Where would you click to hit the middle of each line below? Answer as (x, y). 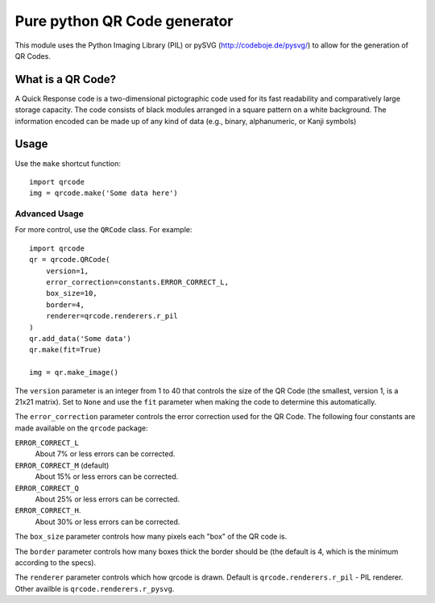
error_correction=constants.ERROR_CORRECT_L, (137, 283)
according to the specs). (56, 563)
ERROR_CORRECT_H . (48, 510)
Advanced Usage (49, 214)
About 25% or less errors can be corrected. (108, 499)
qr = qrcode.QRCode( (70, 260)
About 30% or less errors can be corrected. (108, 522)
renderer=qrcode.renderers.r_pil (112, 316)
